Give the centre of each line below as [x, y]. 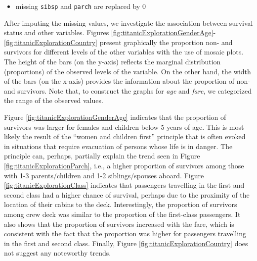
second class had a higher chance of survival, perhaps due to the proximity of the [127, 194]
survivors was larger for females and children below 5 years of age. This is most [124, 127]
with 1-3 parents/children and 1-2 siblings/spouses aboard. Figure [104, 175]
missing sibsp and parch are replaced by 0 [81, 6]
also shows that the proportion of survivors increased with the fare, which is [119, 224]
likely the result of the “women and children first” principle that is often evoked [125, 136]
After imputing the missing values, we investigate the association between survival [128, 23]
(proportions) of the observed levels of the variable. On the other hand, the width [128, 71]
